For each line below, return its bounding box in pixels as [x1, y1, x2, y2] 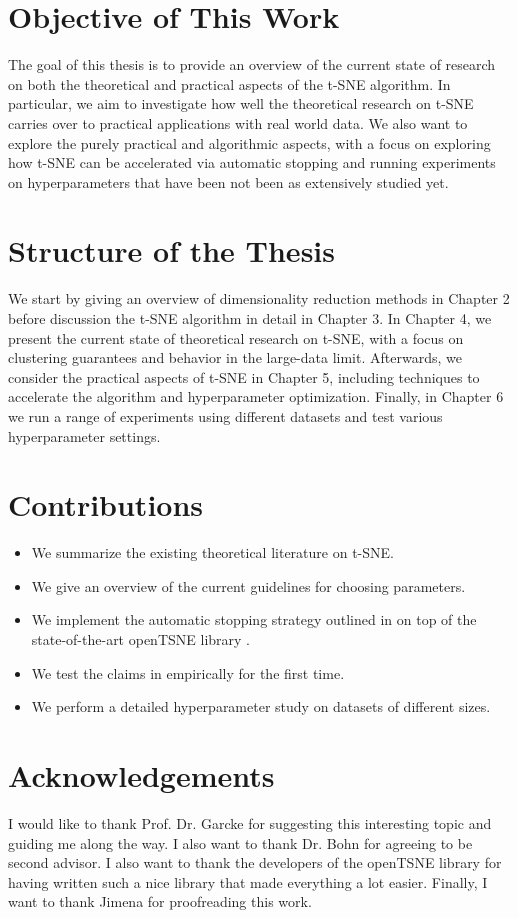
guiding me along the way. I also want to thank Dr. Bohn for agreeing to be [8, 832, 473, 853]
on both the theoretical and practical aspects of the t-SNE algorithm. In [8, 73, 451, 94]
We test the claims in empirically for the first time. [31, 662, 345, 683]
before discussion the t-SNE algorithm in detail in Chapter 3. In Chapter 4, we [8, 308, 492, 328]
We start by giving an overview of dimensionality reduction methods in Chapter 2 [8, 288, 510, 309]
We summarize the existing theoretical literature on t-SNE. [31, 542, 394, 563]
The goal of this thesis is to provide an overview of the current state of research [8, 54, 496, 75]
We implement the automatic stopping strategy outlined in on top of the [31, 609, 477, 630]
